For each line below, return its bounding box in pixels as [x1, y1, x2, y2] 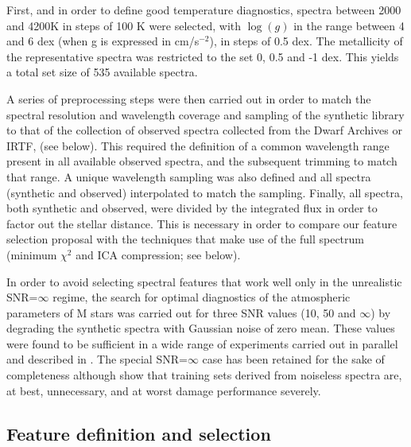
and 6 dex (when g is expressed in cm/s [6, 33, 200, 49]
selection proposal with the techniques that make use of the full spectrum [6, 231, 365, 247]
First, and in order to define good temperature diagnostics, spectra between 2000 [6, 2, 401, 17]
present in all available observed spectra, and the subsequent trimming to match [6, 153, 397, 169]
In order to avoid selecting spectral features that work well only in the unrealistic [6, 273, 402, 290]
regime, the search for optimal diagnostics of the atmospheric [52, 289, 351, 305]
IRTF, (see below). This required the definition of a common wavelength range [6, 137, 390, 154]
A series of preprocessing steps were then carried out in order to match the [6, 90, 371, 107]
